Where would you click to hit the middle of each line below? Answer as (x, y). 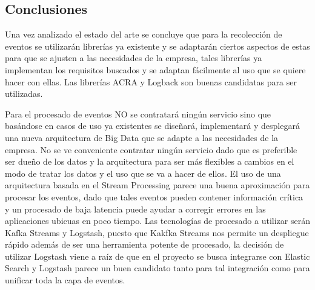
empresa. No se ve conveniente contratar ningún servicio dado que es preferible (151, 149)
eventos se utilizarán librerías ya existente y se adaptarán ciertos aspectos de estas (157, 46)
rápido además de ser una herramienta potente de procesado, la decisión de (144, 244)
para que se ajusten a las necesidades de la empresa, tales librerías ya (134, 58)
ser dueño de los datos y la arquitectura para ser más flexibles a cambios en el (150, 161)
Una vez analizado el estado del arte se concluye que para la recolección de (144, 34)
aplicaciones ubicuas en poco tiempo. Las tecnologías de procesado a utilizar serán (157, 221)
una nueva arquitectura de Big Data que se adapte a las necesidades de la (142, 137)
